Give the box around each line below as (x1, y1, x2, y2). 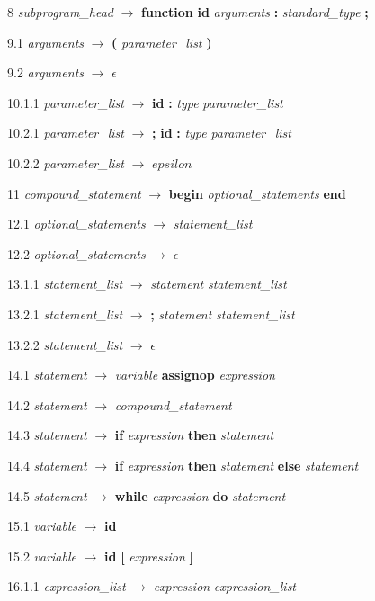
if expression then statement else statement (114, 455, 359, 474)
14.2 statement (7, 395, 87, 414)
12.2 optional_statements (7, 244, 146, 263)
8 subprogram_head (7, 3, 113, 21)
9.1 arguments (7, 32, 85, 51)
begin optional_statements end (168, 184, 346, 202)
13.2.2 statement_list (7, 335, 123, 354)
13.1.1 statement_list (7, 274, 123, 293)
